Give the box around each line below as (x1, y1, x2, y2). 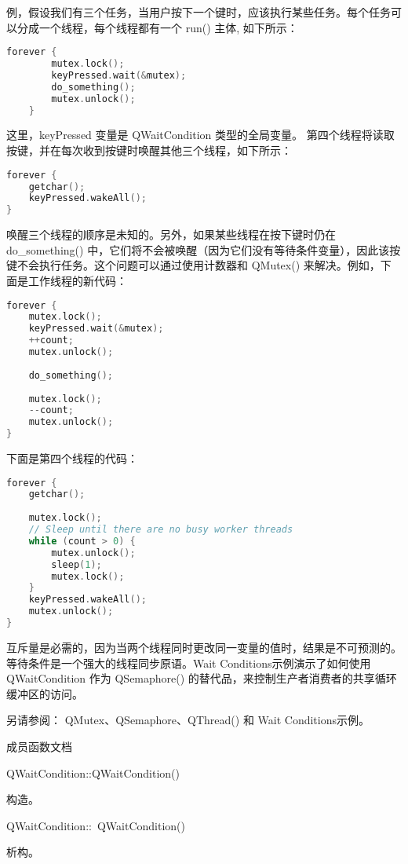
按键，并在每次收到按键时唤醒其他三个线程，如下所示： (6, 142, 292, 159)
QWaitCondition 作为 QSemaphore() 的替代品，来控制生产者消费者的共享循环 (6, 670, 397, 686)
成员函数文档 (6, 738, 72, 754)
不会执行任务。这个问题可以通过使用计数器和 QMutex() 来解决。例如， (16, 257, 381, 273)
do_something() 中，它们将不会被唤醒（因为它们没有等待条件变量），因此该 (6, 241, 390, 258)
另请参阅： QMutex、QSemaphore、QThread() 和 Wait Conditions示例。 (6, 712, 370, 728)
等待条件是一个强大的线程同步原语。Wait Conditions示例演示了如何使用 (6, 654, 371, 671)
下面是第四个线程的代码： (6, 450, 138, 466)
